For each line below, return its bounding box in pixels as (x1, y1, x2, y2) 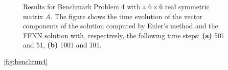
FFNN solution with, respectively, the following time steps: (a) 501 (23, 30, 225, 40)
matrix (23, 11, 43, 21)
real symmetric (165, 1, 209, 11)
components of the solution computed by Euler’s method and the (23, 21, 218, 31)
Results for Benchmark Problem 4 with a (23, 1, 146, 11)
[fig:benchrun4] (3, 56, 48, 66)
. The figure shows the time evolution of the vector (50, 11, 203, 21)
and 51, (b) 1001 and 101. (23, 40, 102, 50)
